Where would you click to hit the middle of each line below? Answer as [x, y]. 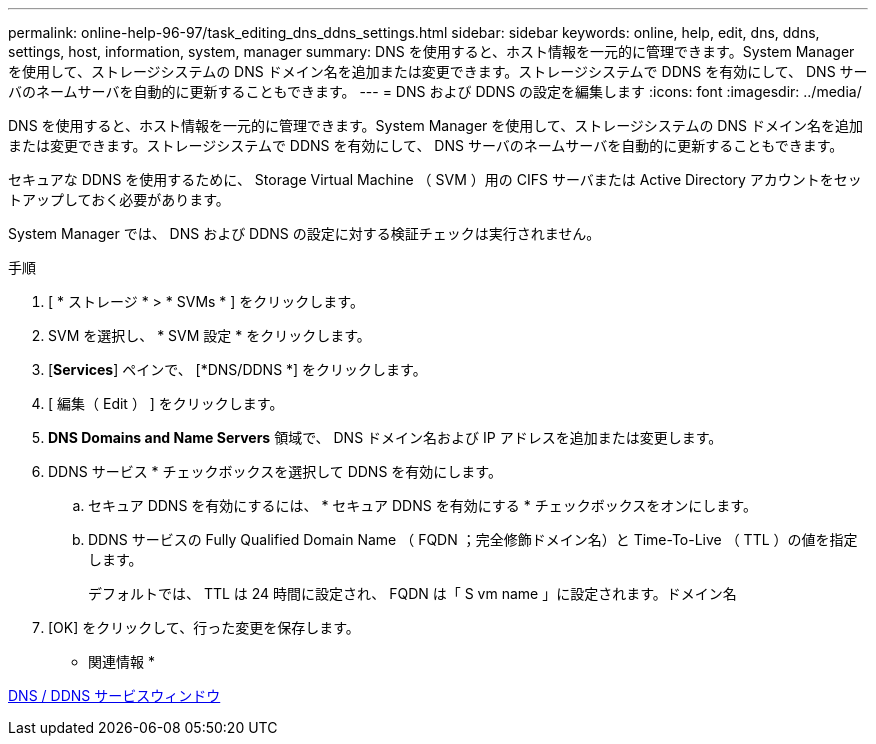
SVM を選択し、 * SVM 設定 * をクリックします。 [209, 335]
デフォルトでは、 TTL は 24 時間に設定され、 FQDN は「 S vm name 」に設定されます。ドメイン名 [412, 593]
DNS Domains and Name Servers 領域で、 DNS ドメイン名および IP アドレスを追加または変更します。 [385, 437]
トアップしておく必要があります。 [119, 199]
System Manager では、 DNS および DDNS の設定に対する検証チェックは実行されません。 [304, 233]
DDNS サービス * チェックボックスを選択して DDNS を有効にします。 [275, 471]
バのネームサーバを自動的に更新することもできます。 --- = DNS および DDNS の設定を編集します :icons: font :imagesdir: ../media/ [435, 91]
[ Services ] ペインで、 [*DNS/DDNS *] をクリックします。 [237, 369]
